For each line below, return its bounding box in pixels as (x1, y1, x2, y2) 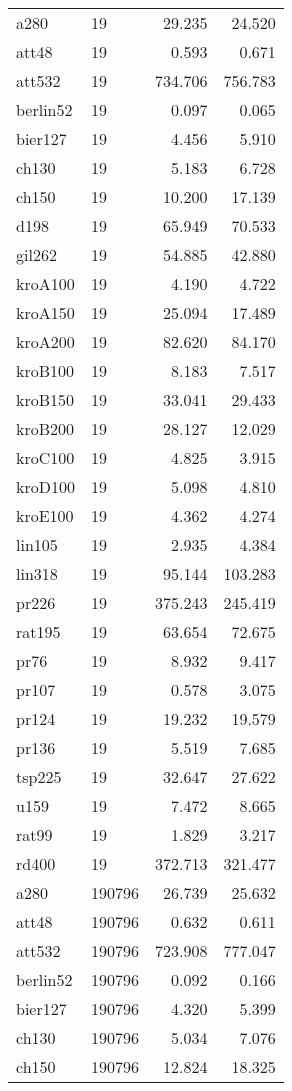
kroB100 (16, 359, 75, 382)
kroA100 (16, 272, 75, 295)
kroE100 (16, 504, 74, 527)
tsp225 (16, 765, 62, 788)
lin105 (16, 533, 58, 556)
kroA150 (16, 301, 75, 324)
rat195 (16, 620, 61, 643)
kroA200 (16, 330, 75, 353)
